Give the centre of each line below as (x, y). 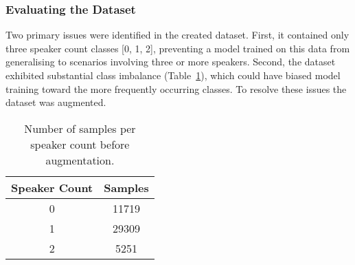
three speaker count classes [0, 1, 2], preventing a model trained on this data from (178, 48)
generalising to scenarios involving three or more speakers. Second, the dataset (171, 62)
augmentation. (80, 160)
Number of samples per (80, 128)
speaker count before (80, 144)
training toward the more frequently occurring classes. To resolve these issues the (176, 88)
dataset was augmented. (56, 102)
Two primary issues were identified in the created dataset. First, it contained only (177, 35)
